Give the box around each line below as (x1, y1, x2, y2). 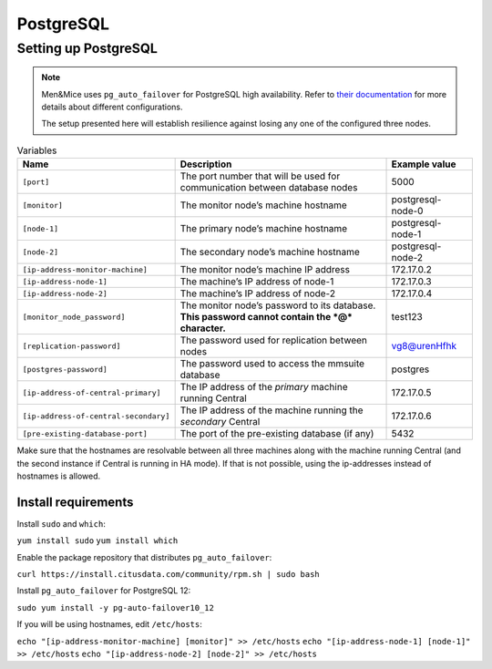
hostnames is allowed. (16, 470, 101, 481)
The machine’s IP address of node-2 (179, 287, 336, 300)
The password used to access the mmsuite (179, 357, 364, 370)
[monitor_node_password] (22, 312, 126, 322)
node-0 (391, 205, 424, 218)
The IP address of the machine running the (179, 404, 364, 417)
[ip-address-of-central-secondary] (22, 411, 170, 421)
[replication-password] (22, 341, 121, 351)
